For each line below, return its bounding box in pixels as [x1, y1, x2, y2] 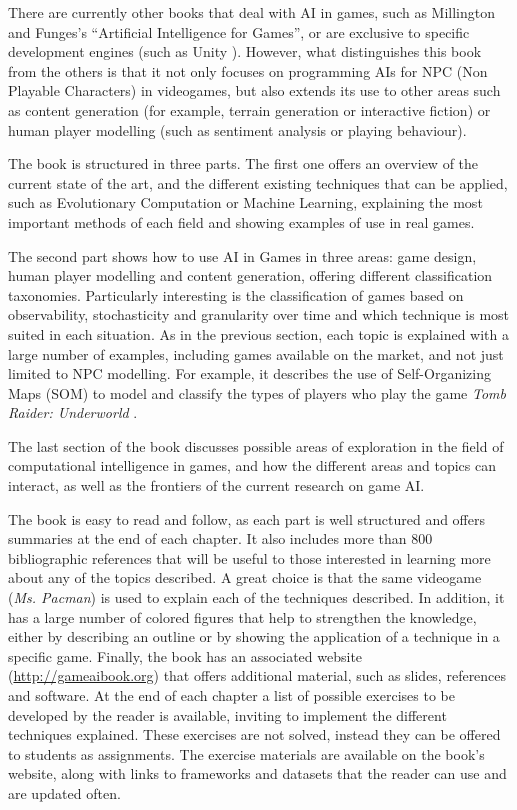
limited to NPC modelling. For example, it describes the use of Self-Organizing [8, 363, 491, 384]
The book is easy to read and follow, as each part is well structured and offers [8, 508, 486, 529]
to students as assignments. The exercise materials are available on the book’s [8, 743, 485, 764]
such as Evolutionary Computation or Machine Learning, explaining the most [8, 192, 483, 213]
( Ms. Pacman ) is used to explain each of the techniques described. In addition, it [8, 587, 505, 608]
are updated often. [8, 782, 121, 803]
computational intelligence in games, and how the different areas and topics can [8, 455, 496, 476]
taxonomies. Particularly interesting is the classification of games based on [8, 284, 464, 305]
